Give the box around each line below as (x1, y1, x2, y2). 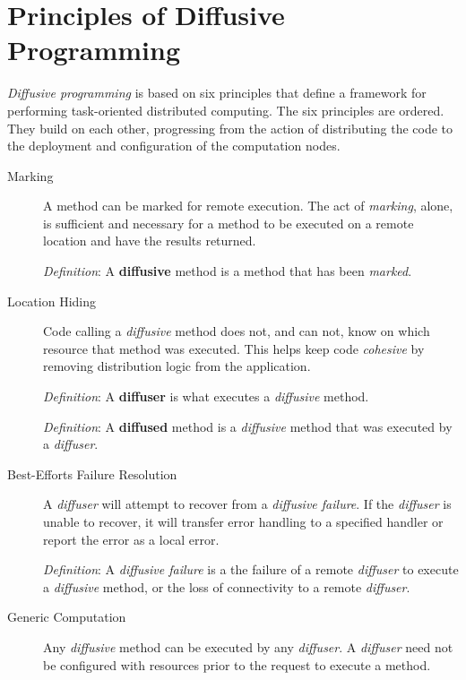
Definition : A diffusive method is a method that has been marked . (43, 262, 412, 280)
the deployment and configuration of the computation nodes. (7, 136, 341, 155)
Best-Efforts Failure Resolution (7, 464, 177, 483)
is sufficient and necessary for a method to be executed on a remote (43, 213, 414, 232)
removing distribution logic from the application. (43, 357, 311, 375)
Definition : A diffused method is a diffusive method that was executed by (43, 417, 453, 435)
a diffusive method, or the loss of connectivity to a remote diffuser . (43, 577, 410, 596)
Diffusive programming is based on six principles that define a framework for (7, 83, 427, 102)
